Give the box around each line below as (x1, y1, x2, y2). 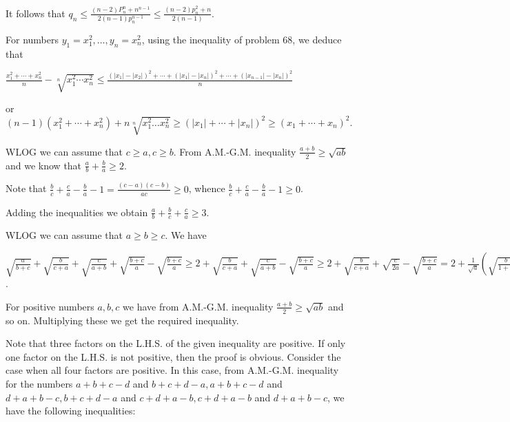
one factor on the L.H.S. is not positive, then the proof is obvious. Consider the (6, 349, 341, 363)
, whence (188, 181, 225, 196)
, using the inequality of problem (141, 32, 280, 47)
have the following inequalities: (6, 403, 136, 418)
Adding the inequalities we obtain (6, 204, 148, 219)
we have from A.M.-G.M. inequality (123, 299, 274, 313)
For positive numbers (6, 299, 94, 313)
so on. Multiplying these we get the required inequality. (6, 313, 239, 327)
